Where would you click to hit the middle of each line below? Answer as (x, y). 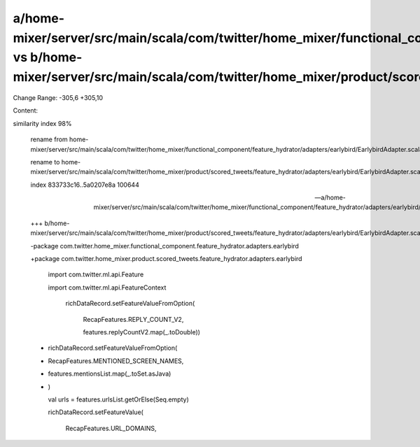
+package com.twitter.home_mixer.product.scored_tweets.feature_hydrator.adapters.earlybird (166, 259)
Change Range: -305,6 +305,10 (58, 97)
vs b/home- (48, 58)
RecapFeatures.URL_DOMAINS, (111, 428)
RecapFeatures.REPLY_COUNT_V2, (133, 319)
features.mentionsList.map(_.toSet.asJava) (110, 374)
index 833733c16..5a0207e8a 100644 (85, 185)
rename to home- (56, 162)
